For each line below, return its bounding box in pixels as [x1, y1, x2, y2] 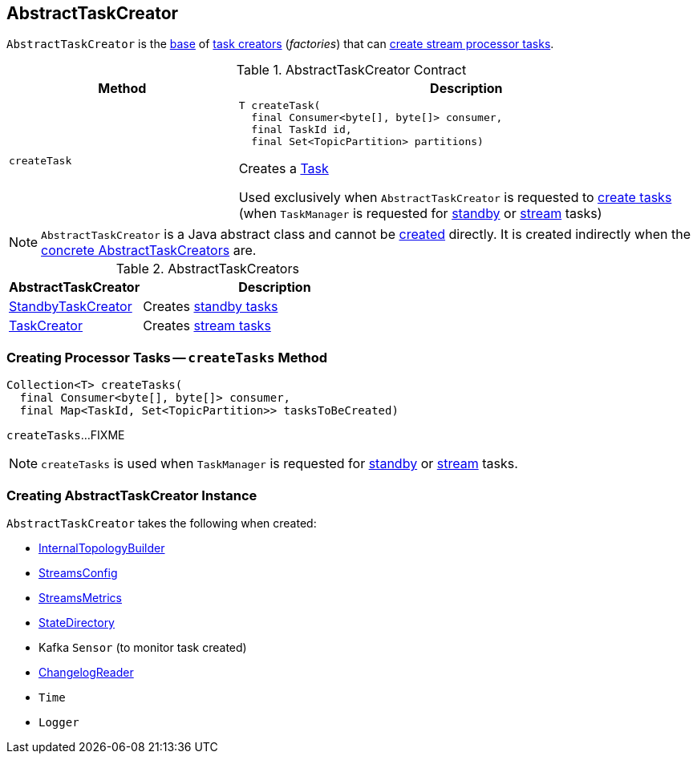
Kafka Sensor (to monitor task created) [38, 640, 247, 654]
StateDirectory [38, 615, 115, 629]
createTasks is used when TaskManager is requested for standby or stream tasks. [41, 455, 518, 472]
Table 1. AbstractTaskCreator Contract [236, 62, 467, 79]
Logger [38, 715, 79, 729]
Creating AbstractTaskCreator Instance [6, 487, 257, 503]
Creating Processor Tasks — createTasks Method [6, 349, 328, 366]
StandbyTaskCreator [9, 298, 132, 315]
